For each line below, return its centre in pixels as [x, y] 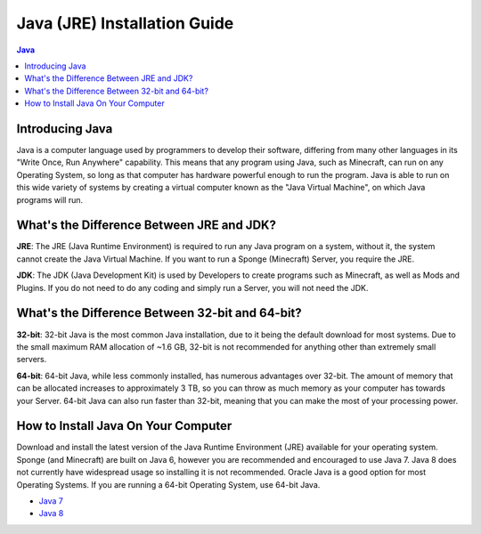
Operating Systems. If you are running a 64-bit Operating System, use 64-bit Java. [168, 484]
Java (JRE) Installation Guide [125, 23]
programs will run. [50, 199]
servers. [32, 360]
